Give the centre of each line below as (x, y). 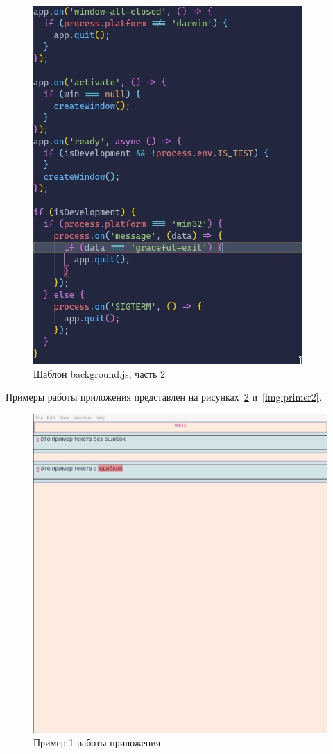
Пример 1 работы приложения (97, 743)
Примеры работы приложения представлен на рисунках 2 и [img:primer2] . (164, 397)
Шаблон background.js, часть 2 (99, 373)
